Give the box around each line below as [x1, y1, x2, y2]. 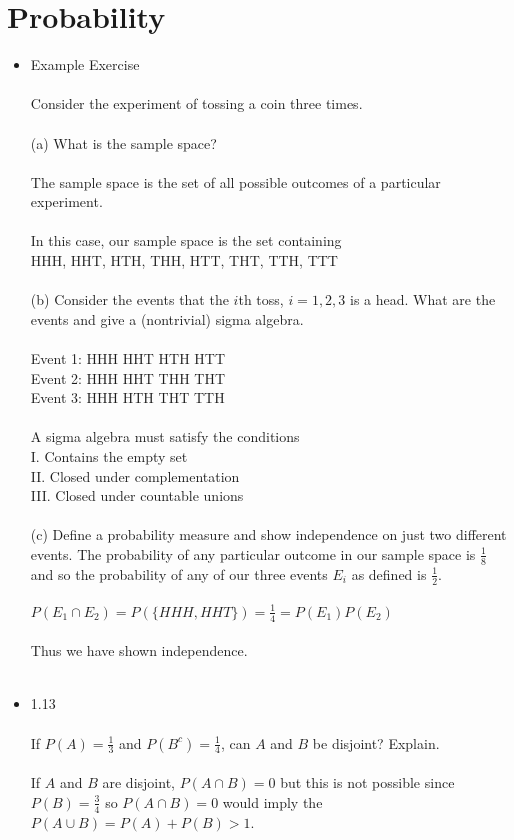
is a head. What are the [350, 289, 496, 310]
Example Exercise [30, 54, 140, 75]
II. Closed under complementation [30, 465, 240, 486]
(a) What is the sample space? [30, 132, 217, 153]
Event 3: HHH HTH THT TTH [30, 387, 225, 408]
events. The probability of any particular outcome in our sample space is [30, 543, 476, 564]
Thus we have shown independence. [30, 640, 248, 661]
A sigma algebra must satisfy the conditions [30, 426, 300, 447]
